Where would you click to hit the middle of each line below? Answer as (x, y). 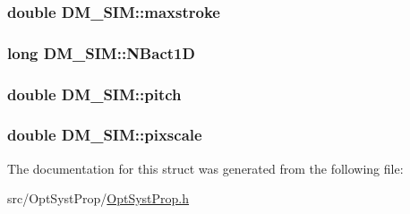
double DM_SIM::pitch (94, 94)
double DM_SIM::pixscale (105, 135)
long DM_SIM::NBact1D (101, 52)
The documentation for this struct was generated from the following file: (205, 168)
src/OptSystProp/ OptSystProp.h (98, 198)
